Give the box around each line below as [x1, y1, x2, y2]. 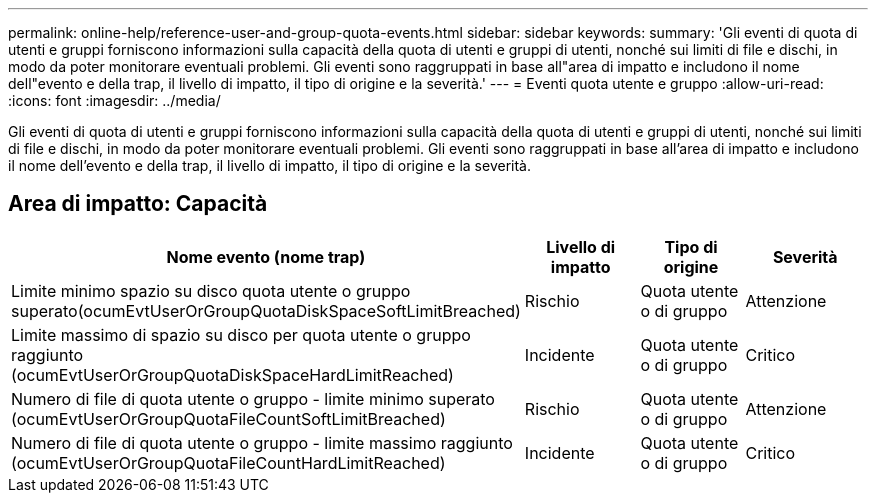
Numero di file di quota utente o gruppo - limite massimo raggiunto [11, 432, 513, 453]
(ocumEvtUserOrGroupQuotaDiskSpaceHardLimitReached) [11, 364, 454, 385]
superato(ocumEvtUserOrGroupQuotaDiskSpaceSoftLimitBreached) [11, 300, 521, 321]
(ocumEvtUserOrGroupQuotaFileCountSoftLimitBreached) [11, 408, 446, 429]
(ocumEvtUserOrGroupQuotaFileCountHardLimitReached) [11, 452, 446, 473]
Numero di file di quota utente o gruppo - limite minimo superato [11, 388, 495, 409]
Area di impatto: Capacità [8, 191, 268, 217]
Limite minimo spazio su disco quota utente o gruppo [11, 280, 411, 301]
